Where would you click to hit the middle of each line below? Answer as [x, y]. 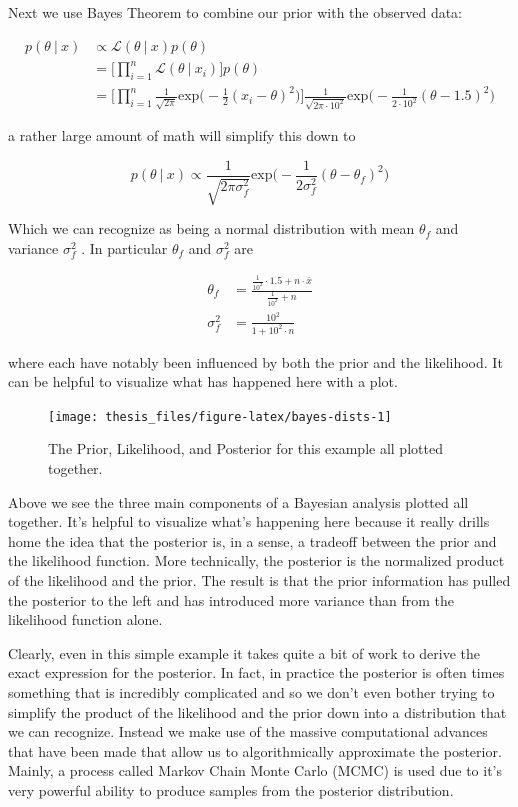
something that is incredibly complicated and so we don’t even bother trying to [251, 691]
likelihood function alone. [85, 619]
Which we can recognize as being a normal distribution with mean [211, 228]
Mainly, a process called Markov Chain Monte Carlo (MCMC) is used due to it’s [255, 770]
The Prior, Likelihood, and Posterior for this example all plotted [245, 448]
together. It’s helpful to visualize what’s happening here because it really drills [249, 521]
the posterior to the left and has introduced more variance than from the [231, 599]
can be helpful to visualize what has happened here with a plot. [203, 381]
